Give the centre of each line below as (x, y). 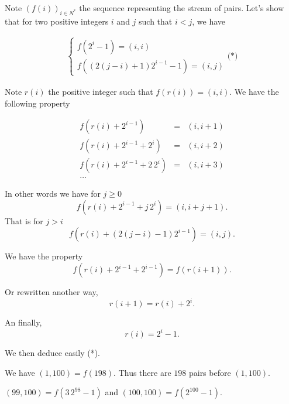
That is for (24, 220)
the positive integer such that (101, 91)
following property (37, 103)
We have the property (44, 256)
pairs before (210, 372)
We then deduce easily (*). (53, 353)
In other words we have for (53, 194)
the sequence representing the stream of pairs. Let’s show (182, 8)
